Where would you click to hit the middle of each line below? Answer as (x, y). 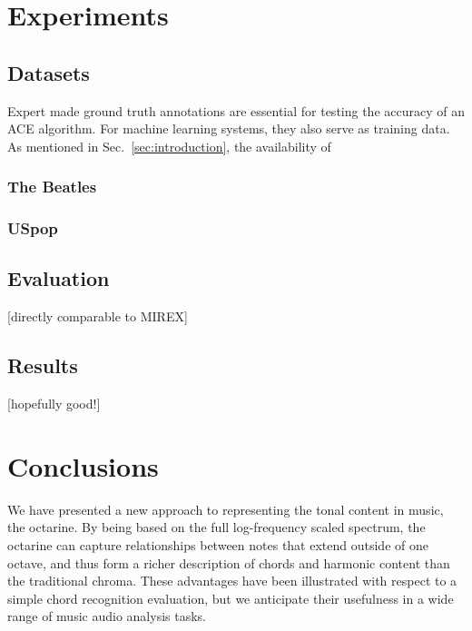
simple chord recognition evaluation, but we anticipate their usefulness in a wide (231, 598)
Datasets (49, 72)
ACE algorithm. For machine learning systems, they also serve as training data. (229, 128)
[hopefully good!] (54, 404)
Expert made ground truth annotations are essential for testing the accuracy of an (236, 110)
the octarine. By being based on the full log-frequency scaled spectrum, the (216, 527)
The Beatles (52, 187)
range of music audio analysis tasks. (107, 616)
